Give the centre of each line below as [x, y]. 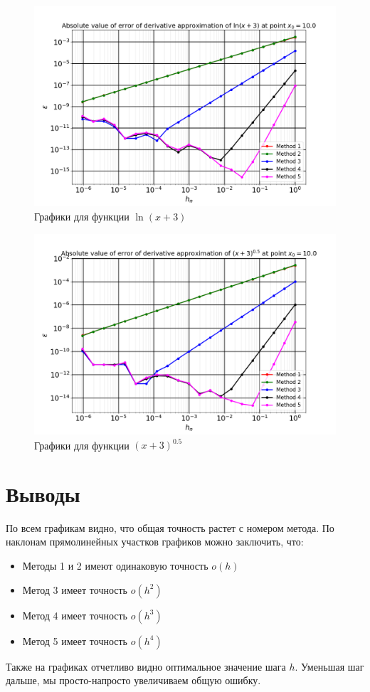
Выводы [43, 493]
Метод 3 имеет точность [75, 589]
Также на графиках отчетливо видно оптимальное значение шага [146, 666]
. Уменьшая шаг [329, 666]
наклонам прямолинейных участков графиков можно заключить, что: [155, 542]
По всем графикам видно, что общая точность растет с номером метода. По [170, 527]
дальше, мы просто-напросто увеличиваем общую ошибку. [133, 680]
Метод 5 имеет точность [75, 640]
